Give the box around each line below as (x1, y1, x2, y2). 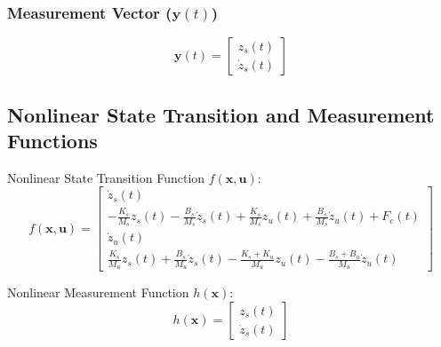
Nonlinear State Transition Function (7, 168, 205, 186)
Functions (7, 127, 98, 154)
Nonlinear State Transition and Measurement (7, 100, 435, 128)
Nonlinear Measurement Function (7, 283, 189, 302)
